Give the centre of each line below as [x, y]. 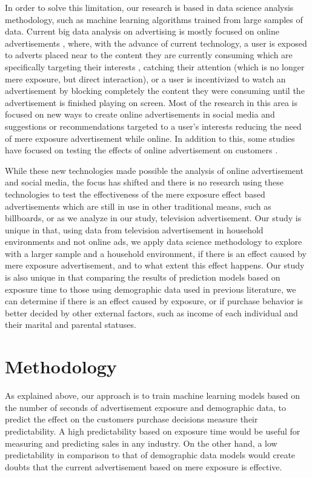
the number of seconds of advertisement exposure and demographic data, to [146, 407]
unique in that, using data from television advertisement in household [134, 229]
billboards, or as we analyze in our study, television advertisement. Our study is [153, 218]
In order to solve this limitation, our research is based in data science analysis [149, 7]
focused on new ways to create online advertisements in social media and [140, 114]
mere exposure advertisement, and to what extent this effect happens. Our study [155, 265]
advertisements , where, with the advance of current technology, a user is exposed [156, 43]
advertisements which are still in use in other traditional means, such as [138, 206]
